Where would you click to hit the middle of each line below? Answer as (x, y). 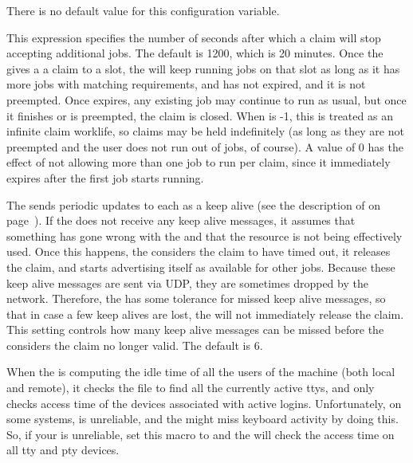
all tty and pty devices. (63, 450)
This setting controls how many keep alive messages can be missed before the (195, 330)
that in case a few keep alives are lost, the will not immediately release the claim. (205, 314)
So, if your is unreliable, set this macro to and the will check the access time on (201, 434)
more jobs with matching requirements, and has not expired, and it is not (186, 84)
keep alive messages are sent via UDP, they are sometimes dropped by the (187, 283)
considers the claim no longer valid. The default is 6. (135, 345)
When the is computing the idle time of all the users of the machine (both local (201, 372)
